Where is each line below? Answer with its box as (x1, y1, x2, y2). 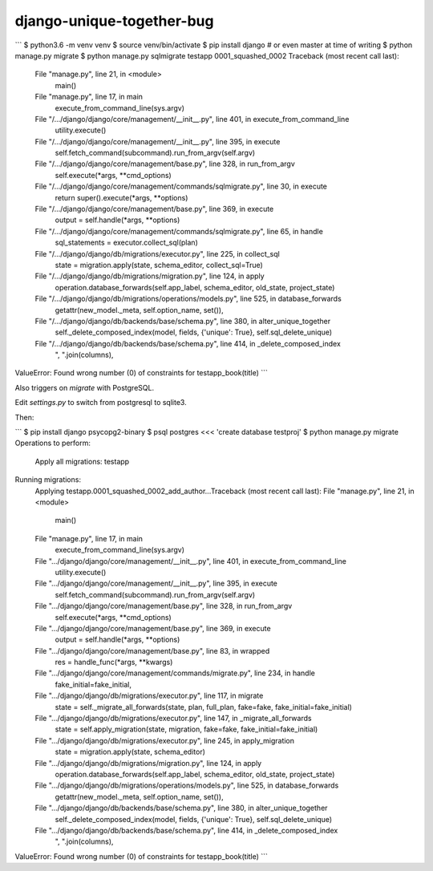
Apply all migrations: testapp (34, 456, 130, 466)
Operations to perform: (14, 438, 91, 448)
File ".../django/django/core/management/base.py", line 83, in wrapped (34, 646, 270, 655)
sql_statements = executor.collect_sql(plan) (55, 237, 198, 248)
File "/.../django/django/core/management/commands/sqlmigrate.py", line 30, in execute (34, 181, 328, 192)
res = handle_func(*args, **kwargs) (55, 658, 173, 667)
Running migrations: (14, 475, 82, 484)
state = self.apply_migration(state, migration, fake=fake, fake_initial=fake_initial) (55, 724, 318, 734)
